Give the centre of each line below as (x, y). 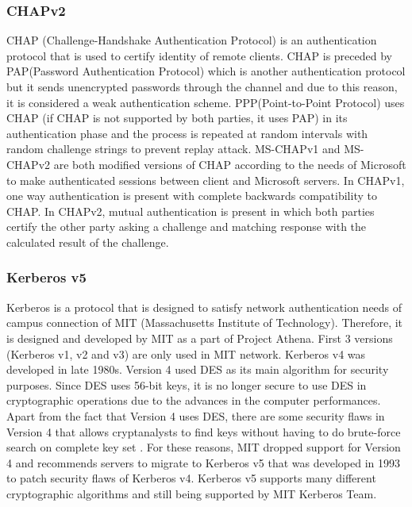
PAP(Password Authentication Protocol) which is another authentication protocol (206, 71)
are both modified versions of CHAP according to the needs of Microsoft (230, 164)
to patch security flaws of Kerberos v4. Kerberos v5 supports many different (191, 478)
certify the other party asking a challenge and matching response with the (187, 227)
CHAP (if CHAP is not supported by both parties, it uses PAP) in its (177, 118)
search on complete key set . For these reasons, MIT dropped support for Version (204, 447)
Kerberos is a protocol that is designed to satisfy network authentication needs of (204, 307)
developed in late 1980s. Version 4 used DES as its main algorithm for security (198, 369)
